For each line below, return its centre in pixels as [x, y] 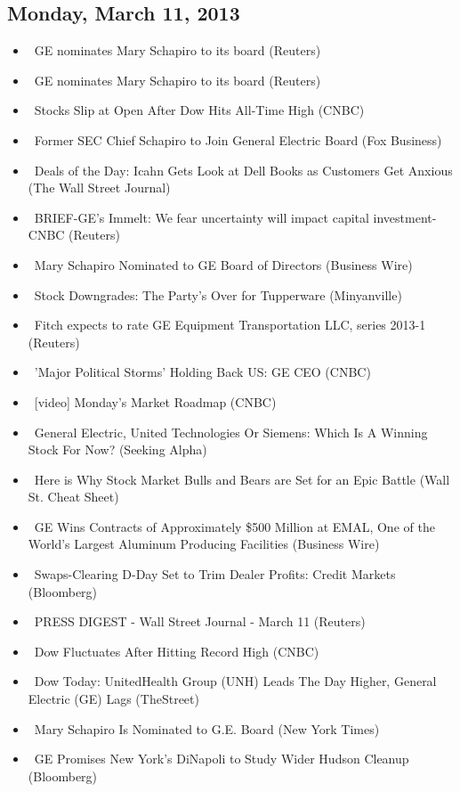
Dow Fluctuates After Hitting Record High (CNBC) [177, 651]
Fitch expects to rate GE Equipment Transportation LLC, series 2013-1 [230, 325]
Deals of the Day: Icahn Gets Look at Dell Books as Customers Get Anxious [243, 170]
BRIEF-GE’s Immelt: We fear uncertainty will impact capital [202, 217]
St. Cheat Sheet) [73, 497]
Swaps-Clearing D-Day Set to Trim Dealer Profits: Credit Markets [215, 574]
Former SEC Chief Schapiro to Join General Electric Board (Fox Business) [238, 139]
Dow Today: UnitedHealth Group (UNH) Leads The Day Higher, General [235, 681]
